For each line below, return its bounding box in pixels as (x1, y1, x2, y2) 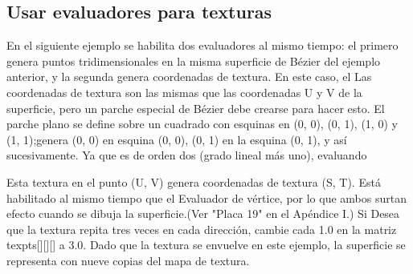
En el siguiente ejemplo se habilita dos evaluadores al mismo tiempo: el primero (6, 37, 399, 54)
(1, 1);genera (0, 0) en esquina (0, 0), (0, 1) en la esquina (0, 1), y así (6, 131, 347, 147)
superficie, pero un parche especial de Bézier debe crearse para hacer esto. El (6, 99, 385, 116)
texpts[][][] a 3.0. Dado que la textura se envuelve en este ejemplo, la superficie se (6, 236, 406, 253)
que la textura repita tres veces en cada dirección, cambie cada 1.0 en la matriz (6, 220, 397, 237)
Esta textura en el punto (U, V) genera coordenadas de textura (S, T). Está (6, 173, 381, 190)
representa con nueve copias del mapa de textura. (6, 252, 250, 268)
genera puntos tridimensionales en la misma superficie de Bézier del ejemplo (6, 52, 381, 69)
